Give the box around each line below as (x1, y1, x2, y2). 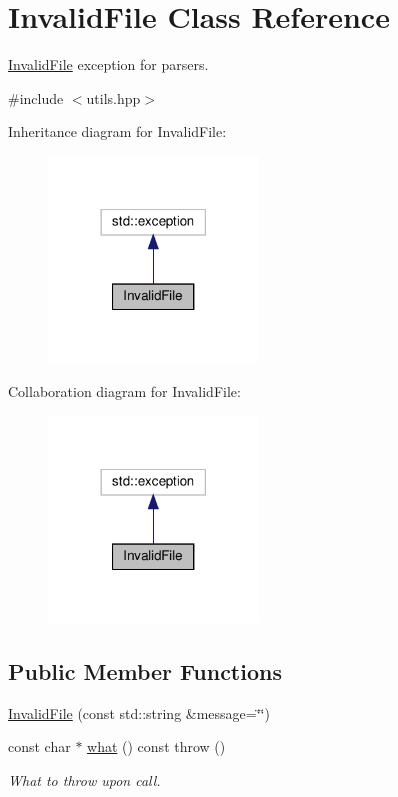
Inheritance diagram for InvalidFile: (8, 121, 227, 142)
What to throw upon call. (8, 769, 161, 790)
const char (8, 736, 71, 757)
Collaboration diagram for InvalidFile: (8, 380, 241, 401)
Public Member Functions (8, 655, 282, 686)
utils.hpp (86, 87, 141, 108)
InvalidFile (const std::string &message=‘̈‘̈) (8, 702, 270, 723)
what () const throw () (87, 736, 226, 757)
